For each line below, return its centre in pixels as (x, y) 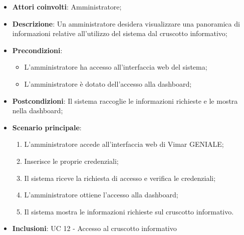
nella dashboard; (38, 110)
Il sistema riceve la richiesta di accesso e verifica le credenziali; (120, 178)
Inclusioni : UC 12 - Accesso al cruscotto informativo (94, 228)
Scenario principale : (47, 127)
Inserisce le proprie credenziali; (71, 161)
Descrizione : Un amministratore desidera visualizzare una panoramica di (126, 23)
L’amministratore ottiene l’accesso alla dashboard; (101, 195)
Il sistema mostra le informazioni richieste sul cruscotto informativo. (129, 211)
